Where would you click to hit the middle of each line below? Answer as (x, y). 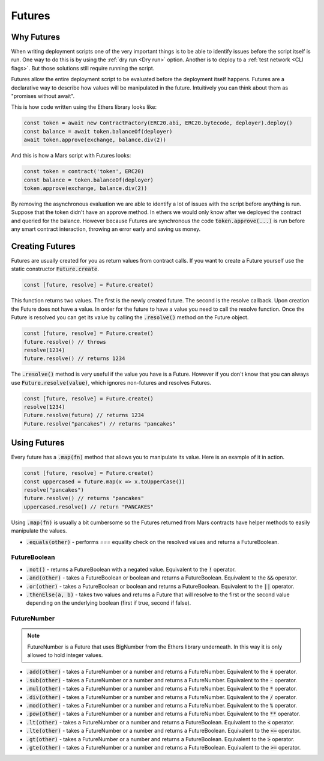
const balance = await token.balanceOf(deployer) (98, 131)
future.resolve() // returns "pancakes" (84, 498)
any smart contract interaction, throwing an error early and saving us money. (106, 229)
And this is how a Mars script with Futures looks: (71, 156)
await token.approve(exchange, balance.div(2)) (95, 140)
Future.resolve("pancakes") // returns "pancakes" (100, 423)
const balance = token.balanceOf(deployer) (89, 180)
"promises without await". (43, 96)
